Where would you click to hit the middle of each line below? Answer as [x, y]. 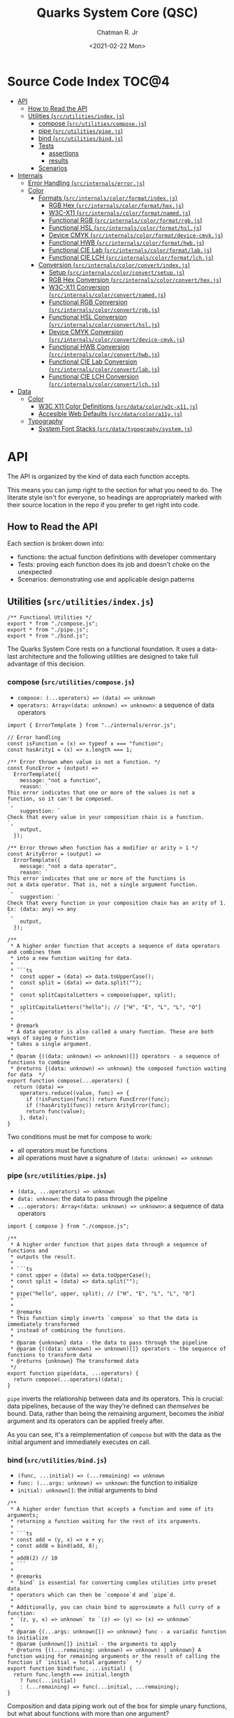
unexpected [35, 572]
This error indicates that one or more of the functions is [97, 878]
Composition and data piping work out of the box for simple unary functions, [117, 1706]
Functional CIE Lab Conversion [93, 362]
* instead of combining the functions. [68, 1330]
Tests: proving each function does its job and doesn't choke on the [114, 565]
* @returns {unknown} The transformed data [74, 1361]
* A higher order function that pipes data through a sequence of [109, 1244]
